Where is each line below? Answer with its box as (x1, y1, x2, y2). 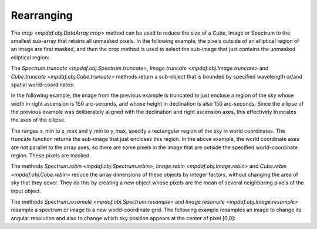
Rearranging (11, 9, 73, 22)
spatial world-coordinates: (11, 81, 75, 88)
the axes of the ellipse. (11, 116, 66, 123)
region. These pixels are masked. (11, 152, 91, 159)
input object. (11, 187, 42, 194)
